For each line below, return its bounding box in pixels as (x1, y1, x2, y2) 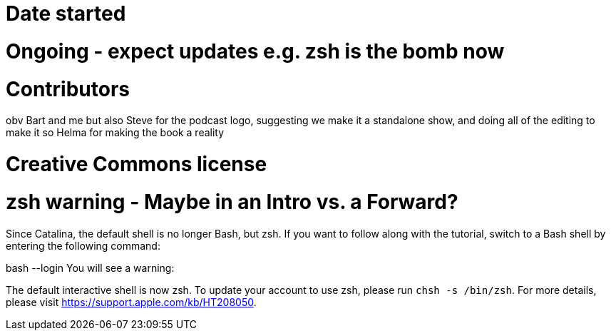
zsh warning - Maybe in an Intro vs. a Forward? (6, 189, 458, 214)
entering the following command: (6, 239, 160, 252)
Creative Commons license (6, 152, 267, 176)
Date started (6, 1, 126, 26)
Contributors (6, 76, 130, 101)
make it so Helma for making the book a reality (6, 126, 225, 139)
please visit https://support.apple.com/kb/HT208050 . (6, 295, 257, 308)
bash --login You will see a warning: (6, 261, 175, 274)
